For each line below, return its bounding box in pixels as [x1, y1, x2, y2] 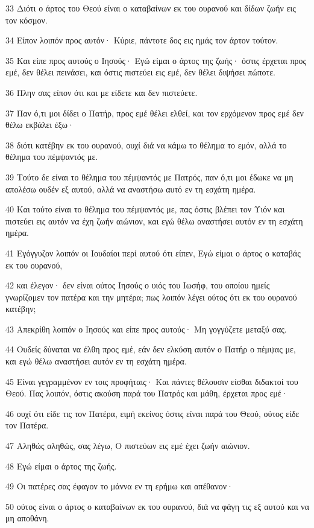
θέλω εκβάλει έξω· [5, 118, 74, 131]
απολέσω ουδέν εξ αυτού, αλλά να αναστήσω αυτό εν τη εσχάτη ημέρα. [5, 182, 256, 195]
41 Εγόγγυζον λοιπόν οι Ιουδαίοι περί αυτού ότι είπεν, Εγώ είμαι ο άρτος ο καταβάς [5, 246, 301, 259]
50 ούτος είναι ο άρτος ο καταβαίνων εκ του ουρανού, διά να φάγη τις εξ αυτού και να [5, 500, 310, 512]
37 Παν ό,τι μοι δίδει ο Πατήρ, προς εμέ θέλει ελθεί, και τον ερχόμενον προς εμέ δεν [5, 106, 304, 119]
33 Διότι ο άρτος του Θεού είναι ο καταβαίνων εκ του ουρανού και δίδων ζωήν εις [5, 2, 296, 14]
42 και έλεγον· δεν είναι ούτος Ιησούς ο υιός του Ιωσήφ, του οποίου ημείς [5, 279, 270, 291]
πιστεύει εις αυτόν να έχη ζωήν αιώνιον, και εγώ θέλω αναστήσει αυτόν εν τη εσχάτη [5, 214, 303, 227]
